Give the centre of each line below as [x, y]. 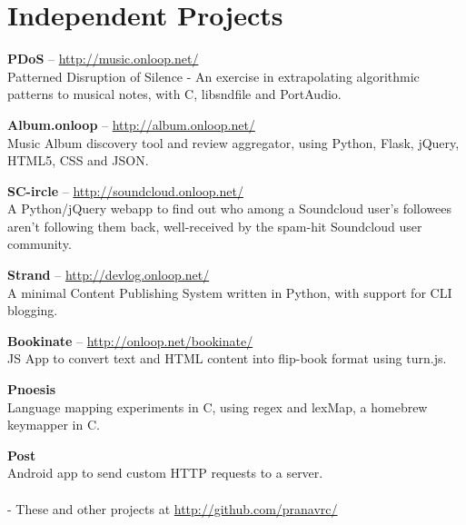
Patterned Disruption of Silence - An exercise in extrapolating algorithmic [213, 76]
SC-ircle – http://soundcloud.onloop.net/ [125, 190]
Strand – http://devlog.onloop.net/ [109, 275]
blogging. [33, 310]
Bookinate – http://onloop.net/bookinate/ [130, 340]
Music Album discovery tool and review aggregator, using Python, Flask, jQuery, [233, 142]
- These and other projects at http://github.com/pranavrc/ [173, 508]
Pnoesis [32, 389]
